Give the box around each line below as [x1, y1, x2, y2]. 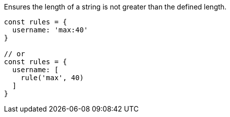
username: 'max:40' [12, 26, 88, 34]
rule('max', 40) [20, 74, 84, 82]
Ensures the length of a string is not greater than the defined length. [4, 2, 227, 11]
